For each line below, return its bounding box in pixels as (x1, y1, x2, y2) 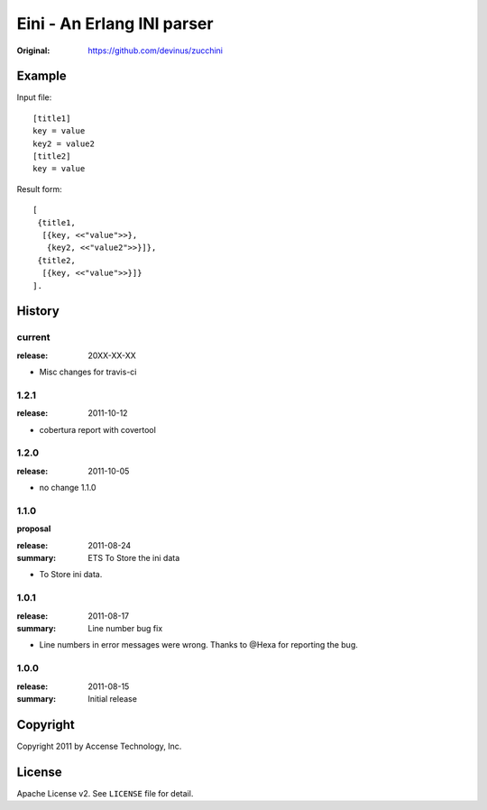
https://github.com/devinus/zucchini (87, 45, 223, 56)
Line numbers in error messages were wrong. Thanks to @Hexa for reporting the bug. (39, 640, 358, 650)
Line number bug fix (87, 622, 163, 633)
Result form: (16, 183, 62, 194)
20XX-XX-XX (87, 350, 137, 361)
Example (16, 69, 67, 84)
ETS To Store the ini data (87, 553, 180, 564)
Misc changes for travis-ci (39, 366, 137, 378)
